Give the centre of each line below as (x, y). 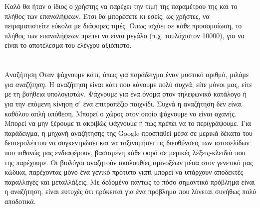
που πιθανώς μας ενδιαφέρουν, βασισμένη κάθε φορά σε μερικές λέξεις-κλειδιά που (125, 152)
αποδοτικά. (20, 201)
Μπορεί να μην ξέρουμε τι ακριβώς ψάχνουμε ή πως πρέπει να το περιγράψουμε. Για (128, 123)
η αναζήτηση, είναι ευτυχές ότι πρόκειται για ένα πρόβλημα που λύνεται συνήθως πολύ (130, 191)
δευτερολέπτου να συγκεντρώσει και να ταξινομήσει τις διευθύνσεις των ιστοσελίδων (127, 143)
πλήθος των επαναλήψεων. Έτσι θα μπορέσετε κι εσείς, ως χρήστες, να (107, 16)
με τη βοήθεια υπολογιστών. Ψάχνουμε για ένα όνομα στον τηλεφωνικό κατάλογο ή (126, 94)
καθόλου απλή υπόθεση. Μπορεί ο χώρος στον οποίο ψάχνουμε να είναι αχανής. (121, 113)
